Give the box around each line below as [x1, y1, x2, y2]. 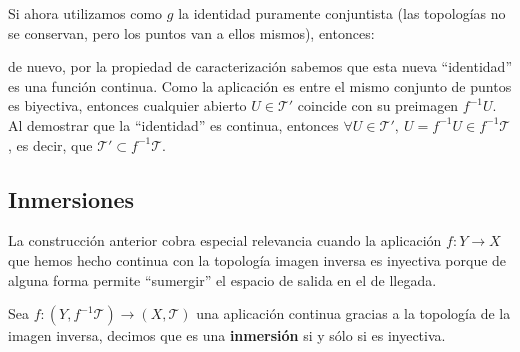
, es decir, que [8, 134, 93, 155]
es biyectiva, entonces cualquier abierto [8, 95, 247, 116]
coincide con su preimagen [297, 95, 459, 116]
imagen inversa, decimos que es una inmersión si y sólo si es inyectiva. [8, 325, 446, 346]
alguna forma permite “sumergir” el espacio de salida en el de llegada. [8, 269, 437, 290]
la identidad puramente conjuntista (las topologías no [178, 3, 506, 23]
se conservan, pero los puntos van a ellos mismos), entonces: [8, 22, 375, 43]
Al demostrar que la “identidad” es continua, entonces [8, 114, 339, 135]
